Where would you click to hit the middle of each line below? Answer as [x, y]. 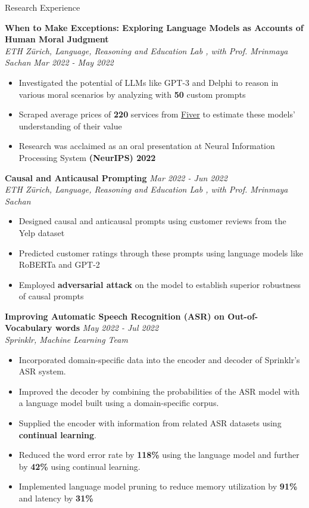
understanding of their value [70, 126]
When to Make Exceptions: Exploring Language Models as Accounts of [154, 27]
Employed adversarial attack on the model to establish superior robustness [160, 284]
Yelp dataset [42, 232]
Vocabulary [29, 328]
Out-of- [243, 316]
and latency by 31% [56, 498]
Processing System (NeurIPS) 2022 [87, 157]
